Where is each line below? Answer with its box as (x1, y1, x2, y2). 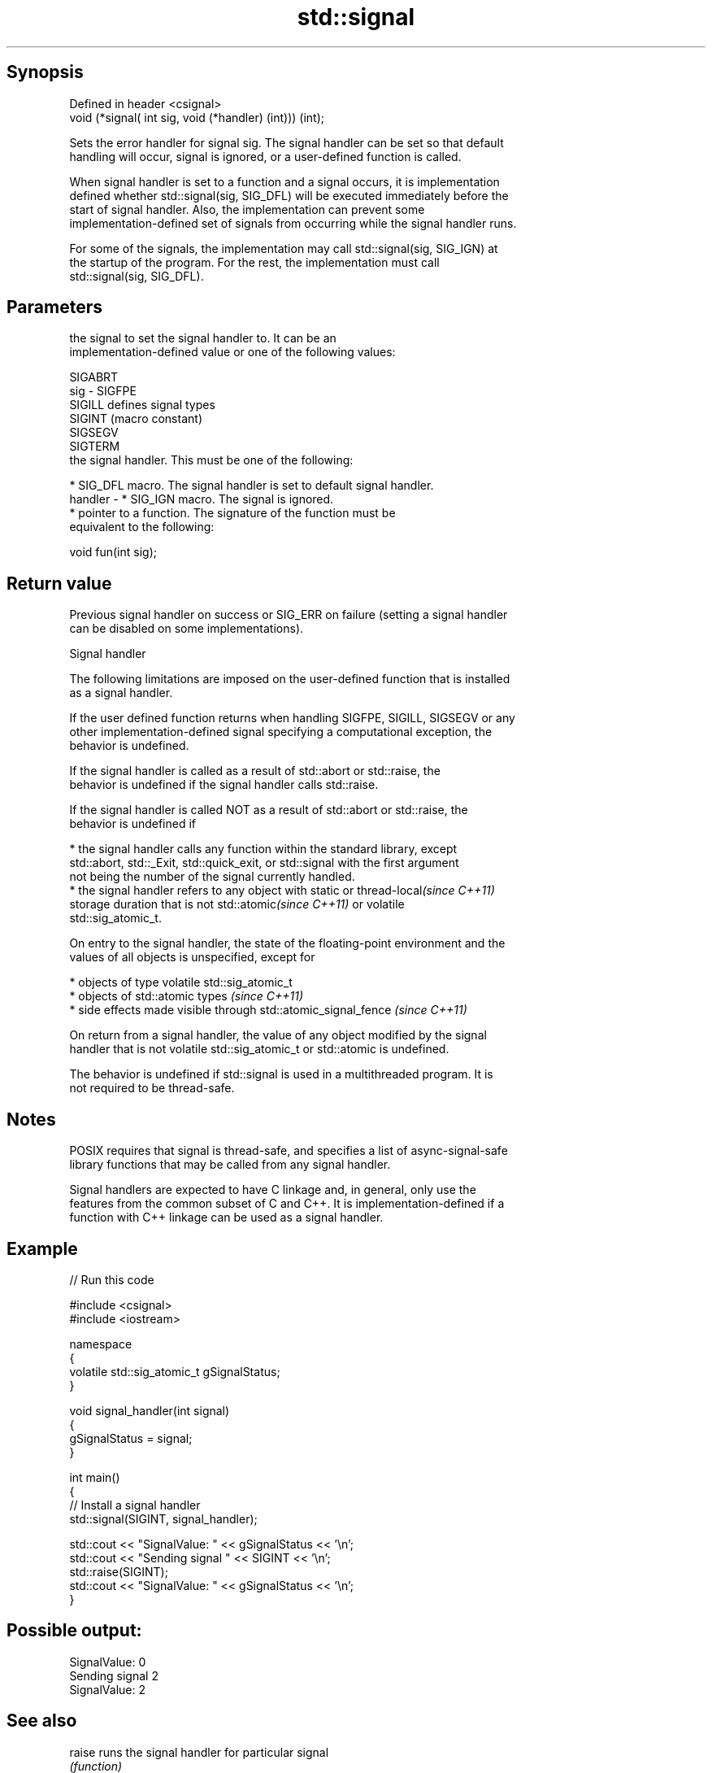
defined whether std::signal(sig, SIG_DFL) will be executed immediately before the (69, 188, 509, 203)
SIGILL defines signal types (69, 398, 215, 412)
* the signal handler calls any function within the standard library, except (69, 842, 458, 856)
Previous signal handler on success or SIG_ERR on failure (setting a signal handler (69, 608, 508, 622)
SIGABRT (69, 370, 119, 385)
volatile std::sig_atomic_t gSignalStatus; (69, 1364, 280, 1379)
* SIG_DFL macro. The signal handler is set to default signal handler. (69, 478, 434, 493)
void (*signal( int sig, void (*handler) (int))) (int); (69, 110, 324, 124)
